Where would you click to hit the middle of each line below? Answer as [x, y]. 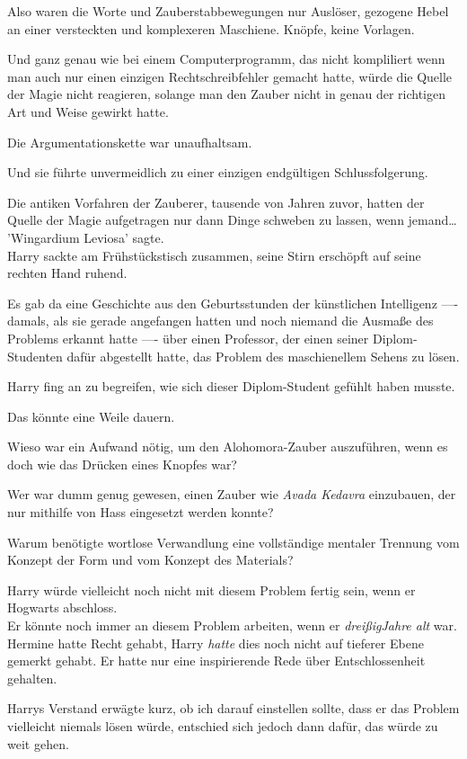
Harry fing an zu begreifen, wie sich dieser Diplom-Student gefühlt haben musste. [231, 386]
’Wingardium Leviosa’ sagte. [86, 237]
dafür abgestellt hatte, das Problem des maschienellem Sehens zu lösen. [263, 356]
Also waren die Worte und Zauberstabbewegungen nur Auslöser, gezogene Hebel [228, 11]
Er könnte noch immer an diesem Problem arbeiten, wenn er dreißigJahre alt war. [232, 625]
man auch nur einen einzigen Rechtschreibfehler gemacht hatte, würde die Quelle [230, 76]
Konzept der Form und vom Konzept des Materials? [150, 560]
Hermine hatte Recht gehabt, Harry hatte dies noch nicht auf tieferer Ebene [216, 643]
